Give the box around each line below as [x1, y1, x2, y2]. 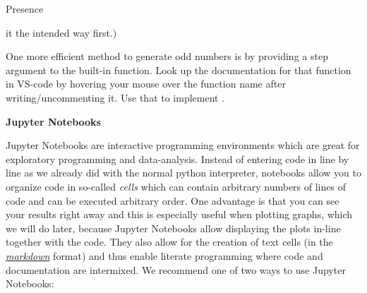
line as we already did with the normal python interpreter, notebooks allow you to [6, 165, 361, 180]
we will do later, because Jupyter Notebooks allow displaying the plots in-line [6, 220, 341, 235]
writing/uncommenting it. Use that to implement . [6, 90, 225, 104]
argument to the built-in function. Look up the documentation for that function [6, 62, 351, 77]
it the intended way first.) [6, 25, 117, 40]
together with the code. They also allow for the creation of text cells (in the [6, 234, 333, 249]
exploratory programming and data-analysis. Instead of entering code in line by [6, 151, 349, 166]
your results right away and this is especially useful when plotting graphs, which [6, 207, 353, 222]
